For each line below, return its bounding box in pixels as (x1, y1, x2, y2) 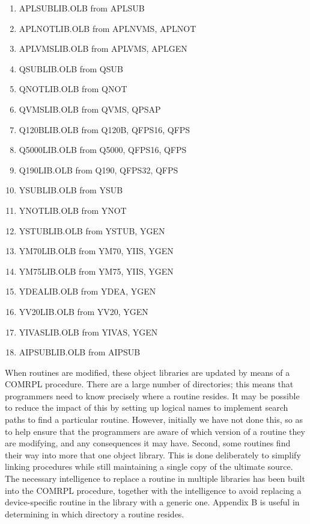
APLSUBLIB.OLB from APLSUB (19, 2, 145, 14)
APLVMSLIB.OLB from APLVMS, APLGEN (19, 42, 187, 55)
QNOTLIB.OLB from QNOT (19, 83, 127, 95)
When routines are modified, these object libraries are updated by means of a (5, 366, 290, 378)
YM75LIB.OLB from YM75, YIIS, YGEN (19, 264, 174, 277)
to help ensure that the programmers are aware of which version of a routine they (5, 425, 305, 437)
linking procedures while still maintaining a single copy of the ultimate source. (5, 460, 293, 473)
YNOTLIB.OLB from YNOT (19, 204, 127, 216)
